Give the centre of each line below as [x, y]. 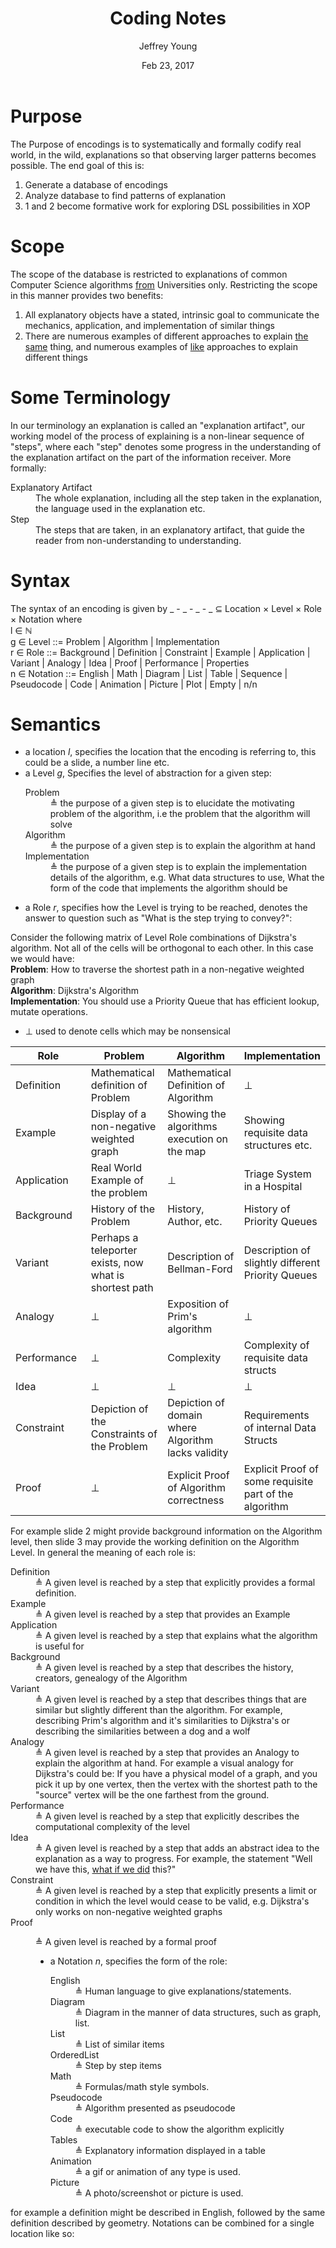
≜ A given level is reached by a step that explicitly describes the [167, 1816]
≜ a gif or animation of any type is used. [157, 2172]
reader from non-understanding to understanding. [138, 540]
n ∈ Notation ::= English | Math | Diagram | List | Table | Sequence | [149, 673]
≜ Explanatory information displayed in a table [170, 2151]
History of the [123, 1209]
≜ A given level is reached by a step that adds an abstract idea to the [177, 1848]
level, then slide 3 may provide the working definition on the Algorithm [155, 1542]
